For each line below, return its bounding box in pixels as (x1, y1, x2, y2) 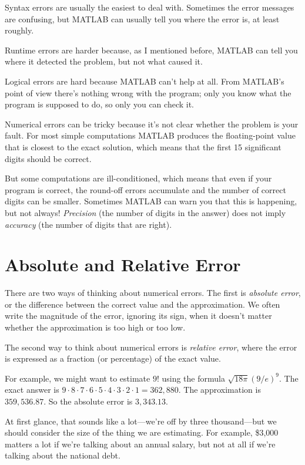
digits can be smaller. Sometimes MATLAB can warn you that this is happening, (5, 195, 297, 207)
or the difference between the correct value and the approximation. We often (5, 298, 280, 310)
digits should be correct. (5, 152, 92, 164)
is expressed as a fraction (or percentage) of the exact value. (5, 352, 221, 365)
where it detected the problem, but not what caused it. (5, 55, 203, 68)
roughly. (5, 24, 34, 36)
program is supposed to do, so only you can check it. (5, 98, 194, 110)
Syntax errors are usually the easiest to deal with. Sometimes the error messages (5, 1, 294, 13)
